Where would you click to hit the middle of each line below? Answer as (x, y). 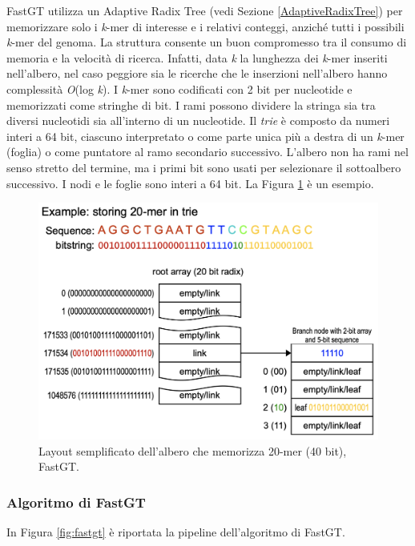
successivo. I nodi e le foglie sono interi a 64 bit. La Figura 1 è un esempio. (190, 183)
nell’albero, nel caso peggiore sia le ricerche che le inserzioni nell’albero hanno (197, 73)
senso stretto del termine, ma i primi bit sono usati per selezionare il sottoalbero (204, 167)
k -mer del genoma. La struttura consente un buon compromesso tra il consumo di (207, 42)
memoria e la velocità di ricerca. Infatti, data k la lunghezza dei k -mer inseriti (197, 57)
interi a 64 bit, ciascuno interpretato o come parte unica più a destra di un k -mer (205, 136)
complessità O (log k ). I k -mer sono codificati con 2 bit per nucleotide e (179, 88)
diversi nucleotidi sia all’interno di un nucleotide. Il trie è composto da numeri (198, 120)
